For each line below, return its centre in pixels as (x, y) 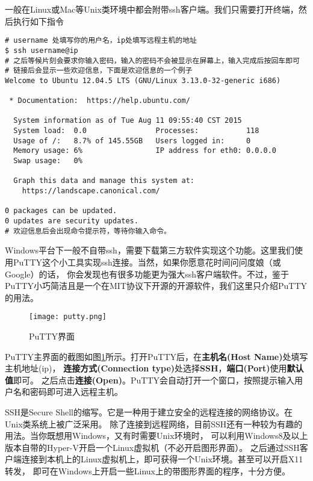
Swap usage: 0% (48, 161)
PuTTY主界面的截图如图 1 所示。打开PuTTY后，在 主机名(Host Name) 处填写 (156, 356)
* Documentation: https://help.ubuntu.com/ (100, 101)
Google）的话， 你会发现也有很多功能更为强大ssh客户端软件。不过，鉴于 (147, 274)
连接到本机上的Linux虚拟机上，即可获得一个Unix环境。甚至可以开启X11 (162, 459)
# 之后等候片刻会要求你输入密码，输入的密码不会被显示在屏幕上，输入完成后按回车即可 (152, 61)
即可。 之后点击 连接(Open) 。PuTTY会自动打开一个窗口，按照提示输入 (154, 380)
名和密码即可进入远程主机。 (68, 392)
